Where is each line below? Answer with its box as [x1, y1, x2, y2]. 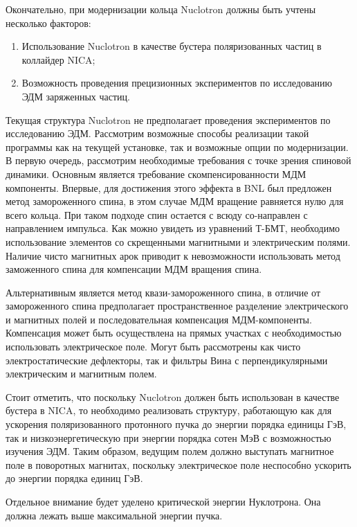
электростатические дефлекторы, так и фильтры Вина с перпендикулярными [6, 352, 328, 367]
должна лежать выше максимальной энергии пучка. [6, 508, 223, 522]
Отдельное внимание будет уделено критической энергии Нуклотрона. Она [6, 494, 321, 508]
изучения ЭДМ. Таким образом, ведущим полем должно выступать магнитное [6, 444, 334, 458]
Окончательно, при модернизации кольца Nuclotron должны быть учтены [6, 2, 316, 16]
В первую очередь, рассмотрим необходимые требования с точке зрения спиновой [6, 153, 351, 168]
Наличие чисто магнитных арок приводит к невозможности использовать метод [6, 248, 340, 262]
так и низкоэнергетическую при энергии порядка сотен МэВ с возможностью [6, 430, 331, 445]
